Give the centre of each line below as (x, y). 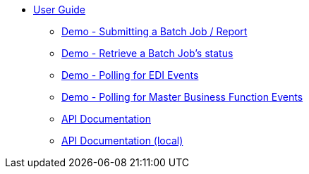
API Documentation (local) (122, 141)
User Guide (60, 10)
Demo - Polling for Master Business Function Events (182, 97)
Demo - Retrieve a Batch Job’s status (147, 53)
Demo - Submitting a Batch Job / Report (154, 31)
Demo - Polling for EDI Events (130, 75)
